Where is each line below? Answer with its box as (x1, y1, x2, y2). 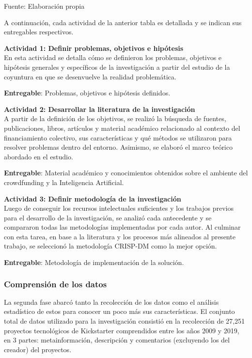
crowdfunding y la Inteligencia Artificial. (4, 177, 124, 187)
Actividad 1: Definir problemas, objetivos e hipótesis (4, 43, 184, 53)
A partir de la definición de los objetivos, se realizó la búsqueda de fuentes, (4, 113, 226, 124)
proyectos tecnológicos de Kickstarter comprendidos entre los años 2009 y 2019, (4, 325, 239, 335)
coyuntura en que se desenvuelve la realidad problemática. (4, 71, 176, 81)
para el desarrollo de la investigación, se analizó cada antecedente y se (4, 212, 212, 222)
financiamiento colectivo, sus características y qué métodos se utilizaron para (4, 132, 232, 142)
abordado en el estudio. (4, 151, 73, 161)
